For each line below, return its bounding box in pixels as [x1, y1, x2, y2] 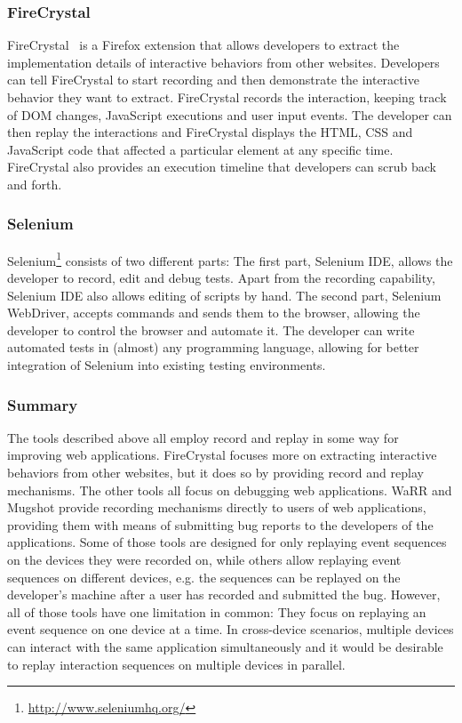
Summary [7, 393, 78, 415]
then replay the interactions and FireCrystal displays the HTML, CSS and [7, 123, 413, 141]
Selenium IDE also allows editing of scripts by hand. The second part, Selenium [7, 285, 442, 304]
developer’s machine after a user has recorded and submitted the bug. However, [7, 585, 441, 604]
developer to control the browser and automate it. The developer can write [7, 320, 415, 339]
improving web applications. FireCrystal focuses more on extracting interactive [7, 446, 437, 464]
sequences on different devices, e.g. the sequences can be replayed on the [7, 567, 401, 586]
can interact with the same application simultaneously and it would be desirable [7, 637, 443, 655]
